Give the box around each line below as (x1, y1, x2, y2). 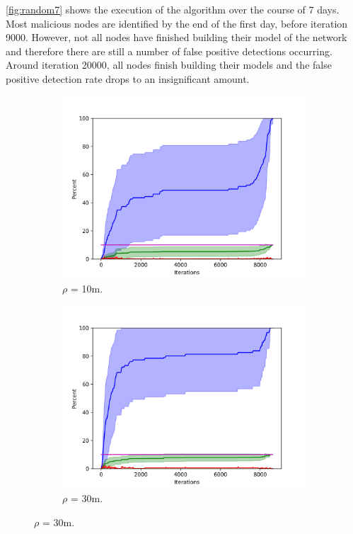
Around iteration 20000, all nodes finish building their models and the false (6, 57, 332, 72)
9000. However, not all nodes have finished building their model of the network (6, 30, 347, 45)
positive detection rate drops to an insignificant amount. (6, 71, 250, 86)
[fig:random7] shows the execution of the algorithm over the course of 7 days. (6, 2, 340, 16)
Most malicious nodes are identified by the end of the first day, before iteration (6, 16, 348, 30)
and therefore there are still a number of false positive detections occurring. (6, 43, 332, 58)
